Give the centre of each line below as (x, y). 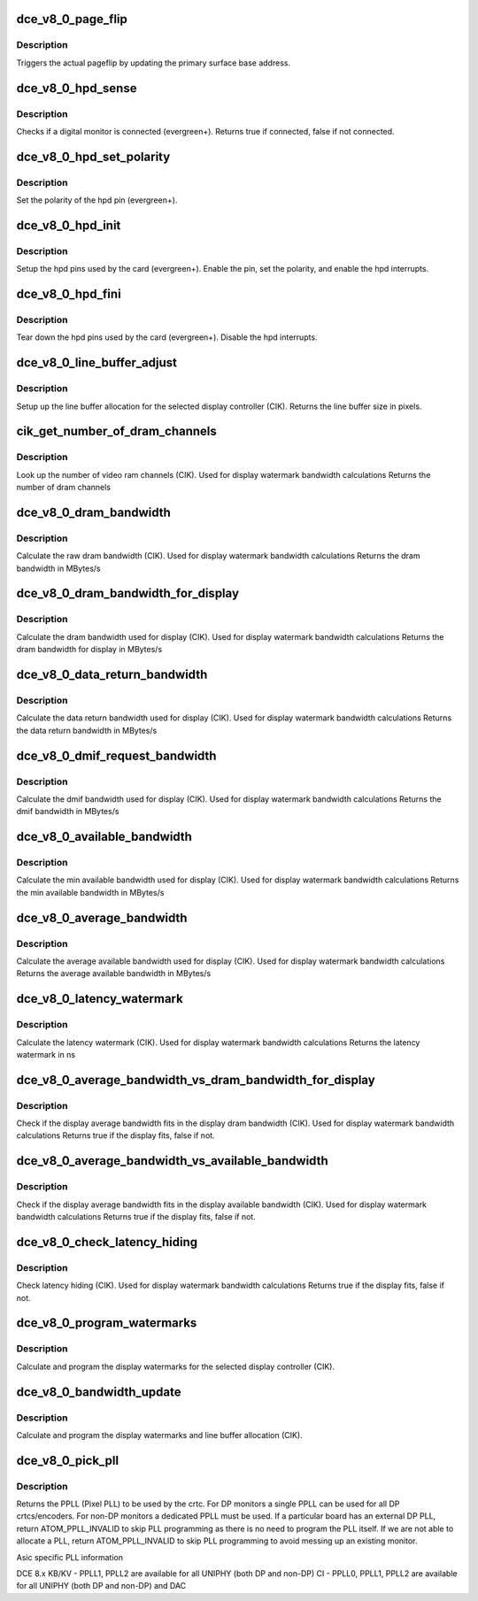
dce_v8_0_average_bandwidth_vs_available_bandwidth (172, 1161)
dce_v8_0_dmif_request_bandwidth (116, 755)
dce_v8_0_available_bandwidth (104, 837)
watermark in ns (46, 1054)
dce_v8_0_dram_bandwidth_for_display (127, 593)
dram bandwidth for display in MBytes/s (89, 650)
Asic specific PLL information (70, 1557)
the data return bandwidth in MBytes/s (87, 730)
